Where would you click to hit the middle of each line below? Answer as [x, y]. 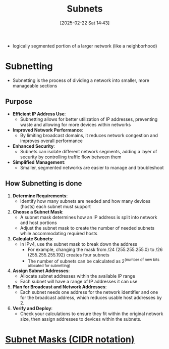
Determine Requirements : [40, 196]
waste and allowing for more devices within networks [75, 124]
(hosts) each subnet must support [55, 206]
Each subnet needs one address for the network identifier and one [89, 292]
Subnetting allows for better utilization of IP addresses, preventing [89, 119]
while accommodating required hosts [59, 233]
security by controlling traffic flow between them [71, 157]
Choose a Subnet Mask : [38, 212]
